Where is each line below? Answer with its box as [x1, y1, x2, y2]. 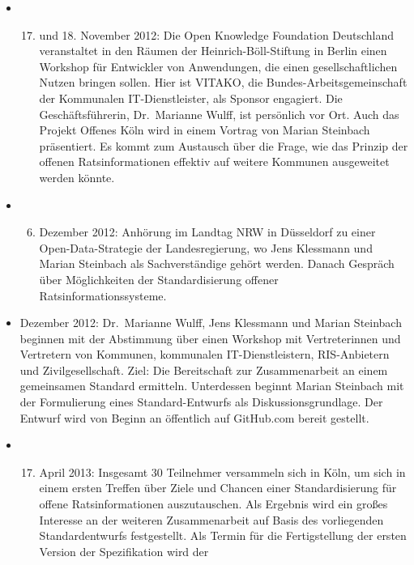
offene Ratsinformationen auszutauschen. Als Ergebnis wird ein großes [39, 495, 388, 512]
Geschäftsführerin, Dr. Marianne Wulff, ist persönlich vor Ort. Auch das [39, 105, 399, 122]
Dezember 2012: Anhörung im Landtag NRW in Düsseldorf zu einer [39, 223, 376, 240]
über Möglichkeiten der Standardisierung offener [39, 270, 279, 287]
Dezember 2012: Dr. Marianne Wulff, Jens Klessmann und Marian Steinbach [19, 314, 402, 331]
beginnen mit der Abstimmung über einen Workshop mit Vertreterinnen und [19, 329, 401, 346]
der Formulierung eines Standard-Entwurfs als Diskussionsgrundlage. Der [19, 393, 383, 410]
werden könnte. [39, 168, 115, 185]
